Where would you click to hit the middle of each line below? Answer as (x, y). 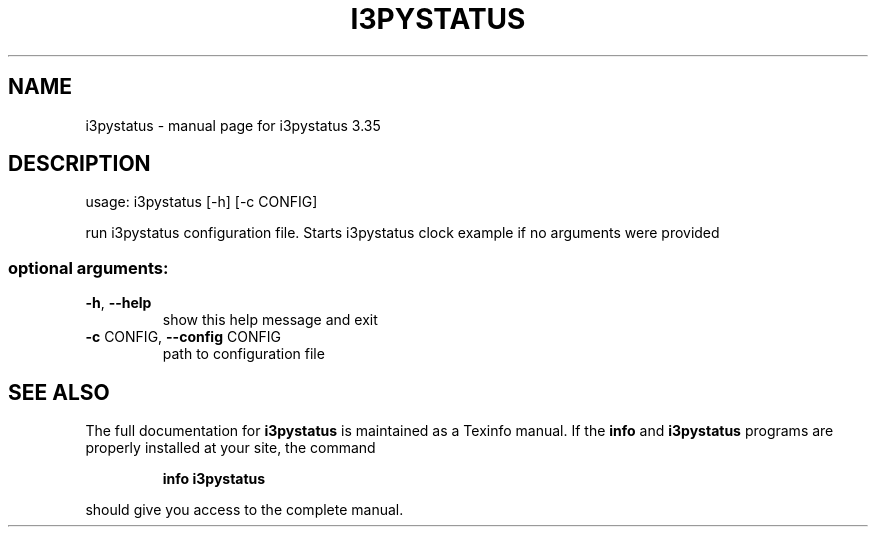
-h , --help (118, 303)
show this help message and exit (270, 320)
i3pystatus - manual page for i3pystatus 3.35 (233, 125)
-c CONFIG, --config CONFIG (183, 337)
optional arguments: (88, 267)
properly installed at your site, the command (230, 448)
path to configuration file (243, 354)
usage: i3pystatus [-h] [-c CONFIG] (201, 202)
